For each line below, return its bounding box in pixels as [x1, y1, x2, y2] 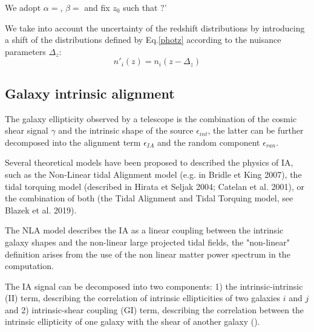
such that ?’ [123, 1, 167, 13]
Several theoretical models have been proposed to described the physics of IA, [5, 156, 293, 169]
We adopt [5, 1, 41, 13]
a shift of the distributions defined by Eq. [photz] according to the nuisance [5, 33, 281, 46]
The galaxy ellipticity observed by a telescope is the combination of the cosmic [5, 112, 297, 125]
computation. [5, 259, 54, 272]
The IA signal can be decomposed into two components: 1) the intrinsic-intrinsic [5, 279, 303, 292]
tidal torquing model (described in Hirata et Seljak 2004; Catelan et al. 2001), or [5, 180, 304, 192]
